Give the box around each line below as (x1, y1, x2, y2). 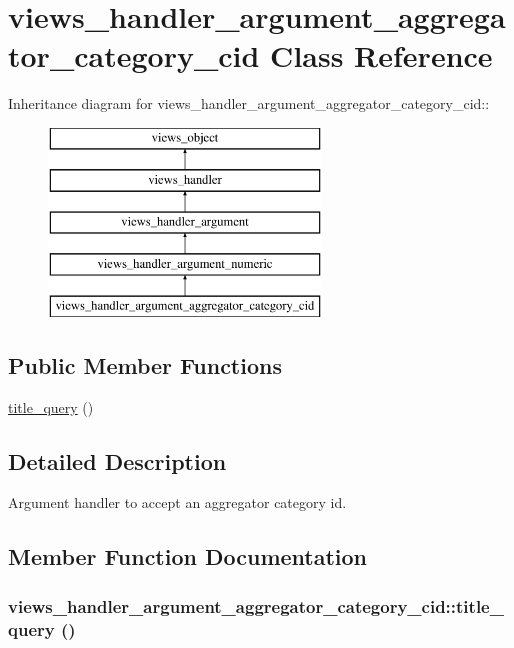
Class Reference (270, 35, 493, 76)
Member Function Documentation (8, 541, 368, 572)
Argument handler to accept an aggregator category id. (8, 492, 347, 513)
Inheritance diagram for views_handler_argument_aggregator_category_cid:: (8, 93, 490, 114)
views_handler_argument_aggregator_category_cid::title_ (8, 593, 504, 618)
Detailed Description (8, 445, 227, 476)
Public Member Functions (8, 349, 282, 380)
